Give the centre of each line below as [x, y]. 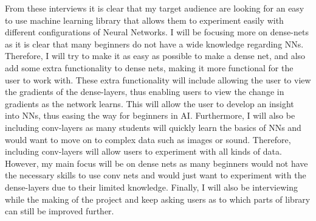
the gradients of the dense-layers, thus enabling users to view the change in [145, 92]
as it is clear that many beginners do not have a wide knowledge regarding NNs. [154, 44]
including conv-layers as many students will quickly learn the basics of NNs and [153, 127]
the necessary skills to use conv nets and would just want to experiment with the [156, 175]
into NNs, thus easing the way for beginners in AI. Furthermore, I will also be [150, 115]
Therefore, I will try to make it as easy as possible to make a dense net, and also [155, 56]
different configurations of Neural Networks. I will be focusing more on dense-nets [157, 32]
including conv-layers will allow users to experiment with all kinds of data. [143, 151]
